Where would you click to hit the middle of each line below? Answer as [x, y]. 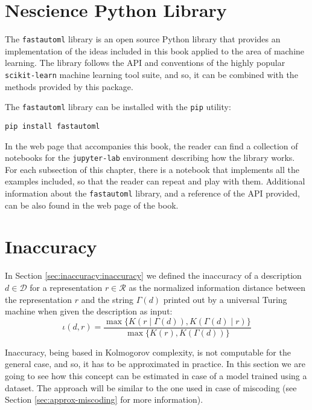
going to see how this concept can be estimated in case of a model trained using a [156, 375]
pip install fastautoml [53, 126]
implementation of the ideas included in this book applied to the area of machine [155, 50]
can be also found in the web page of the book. [92, 205]
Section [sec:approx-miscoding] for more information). [104, 399]
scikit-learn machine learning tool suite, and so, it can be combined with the [151, 74]
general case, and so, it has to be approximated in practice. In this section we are [155, 364]
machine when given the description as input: [89, 311]
